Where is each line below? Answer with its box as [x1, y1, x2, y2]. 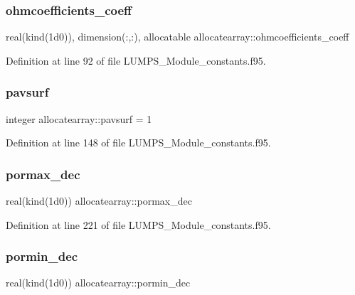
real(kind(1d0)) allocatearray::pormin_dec [6, 275, 191, 290]
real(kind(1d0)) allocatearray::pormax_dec [6, 193, 192, 208]
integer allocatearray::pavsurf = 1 [6, 111, 152, 126]
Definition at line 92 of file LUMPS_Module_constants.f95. [6, 53, 266, 68]
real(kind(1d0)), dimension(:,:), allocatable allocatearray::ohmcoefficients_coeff [6, 29, 349, 44]
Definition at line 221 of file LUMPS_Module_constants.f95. [6, 217, 271, 232]
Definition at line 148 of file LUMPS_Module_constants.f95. [6, 135, 271, 150]
